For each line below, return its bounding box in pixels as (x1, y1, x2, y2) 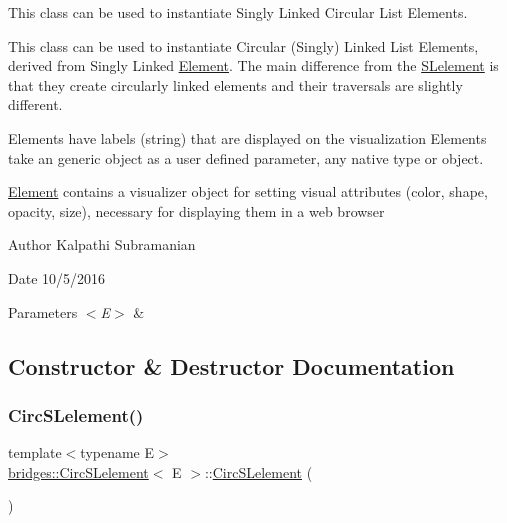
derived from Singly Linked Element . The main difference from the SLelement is (8, 55, 499, 76)
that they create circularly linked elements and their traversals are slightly (8, 74, 463, 95)
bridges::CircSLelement (8, 461, 149, 482)
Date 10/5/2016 (8, 267, 106, 288)
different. (8, 94, 63, 115)
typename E (80, 442, 155, 463)
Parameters (8, 301, 78, 322)
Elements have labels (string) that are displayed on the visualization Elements (8, 127, 487, 148)
